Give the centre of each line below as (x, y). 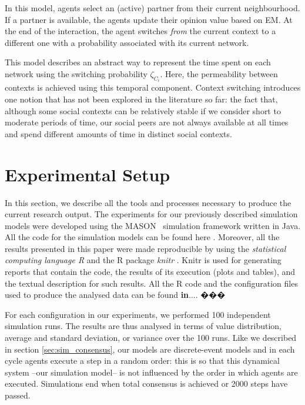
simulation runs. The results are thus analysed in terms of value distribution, (143, 326)
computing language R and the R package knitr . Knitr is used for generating (143, 260)
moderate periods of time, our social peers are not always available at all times (147, 122)
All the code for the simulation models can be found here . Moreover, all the (142, 237)
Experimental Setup (88, 174)
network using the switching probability (76, 73)
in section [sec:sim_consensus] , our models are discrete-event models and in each (150, 349)
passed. (18, 395)
